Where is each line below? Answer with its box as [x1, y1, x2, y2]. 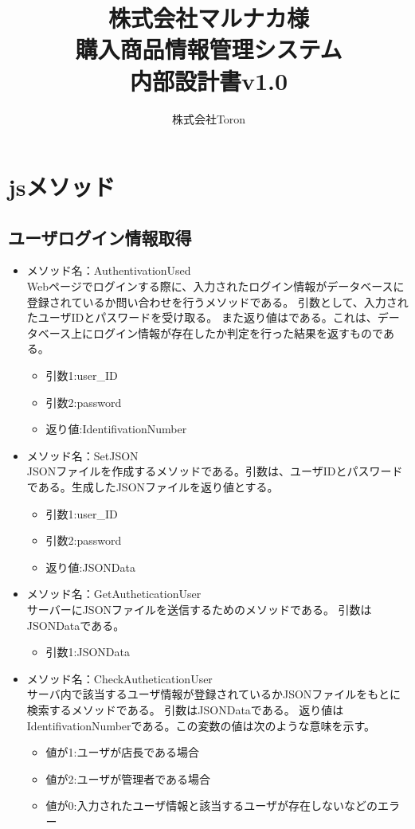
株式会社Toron [171, 110, 246, 127]
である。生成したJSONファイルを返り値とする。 [26, 479, 279, 495]
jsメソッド [8, 170, 115, 203]
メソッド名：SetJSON [26, 447, 139, 463]
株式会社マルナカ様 [108, 2, 309, 34]
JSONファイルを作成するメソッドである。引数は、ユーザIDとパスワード [26, 463, 403, 479]
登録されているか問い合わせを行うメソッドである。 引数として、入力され [26, 293, 409, 310]
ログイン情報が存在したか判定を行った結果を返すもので [93, 324, 383, 341]
